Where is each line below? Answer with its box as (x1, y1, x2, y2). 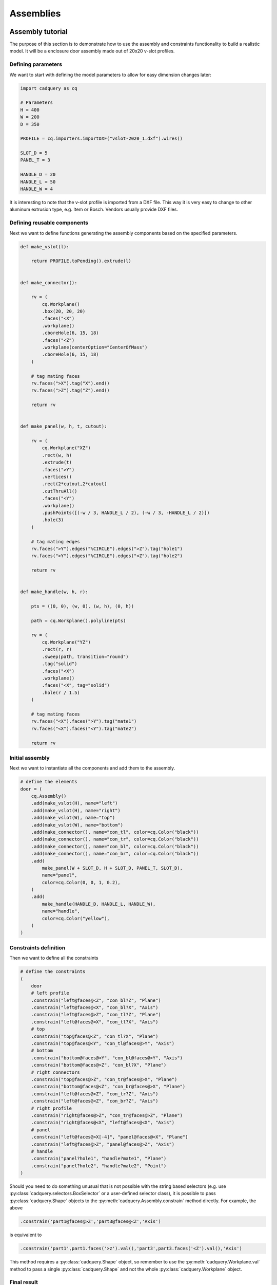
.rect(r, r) (42, 647, 72, 652)
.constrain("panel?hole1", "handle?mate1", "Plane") (31, 1155, 167, 1162)
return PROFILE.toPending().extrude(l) (31, 258, 132, 264)
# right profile (31, 1105, 72, 1111)
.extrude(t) (42, 460, 72, 465)
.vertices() (42, 474, 72, 480)
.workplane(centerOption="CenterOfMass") (42, 344, 148, 351)
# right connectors (31, 1069, 81, 1075)
